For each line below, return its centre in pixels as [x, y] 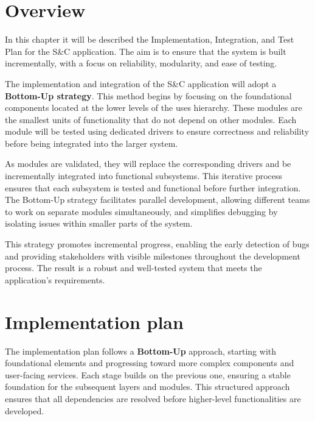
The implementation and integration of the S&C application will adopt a [141, 83]
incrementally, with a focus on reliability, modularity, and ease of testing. [141, 63]
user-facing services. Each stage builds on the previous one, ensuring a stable [148, 374]
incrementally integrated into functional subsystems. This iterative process [144, 176]
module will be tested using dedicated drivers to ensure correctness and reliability [157, 131]
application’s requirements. [55, 279]
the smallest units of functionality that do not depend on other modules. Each [151, 119]
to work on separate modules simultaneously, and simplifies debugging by [141, 211]
